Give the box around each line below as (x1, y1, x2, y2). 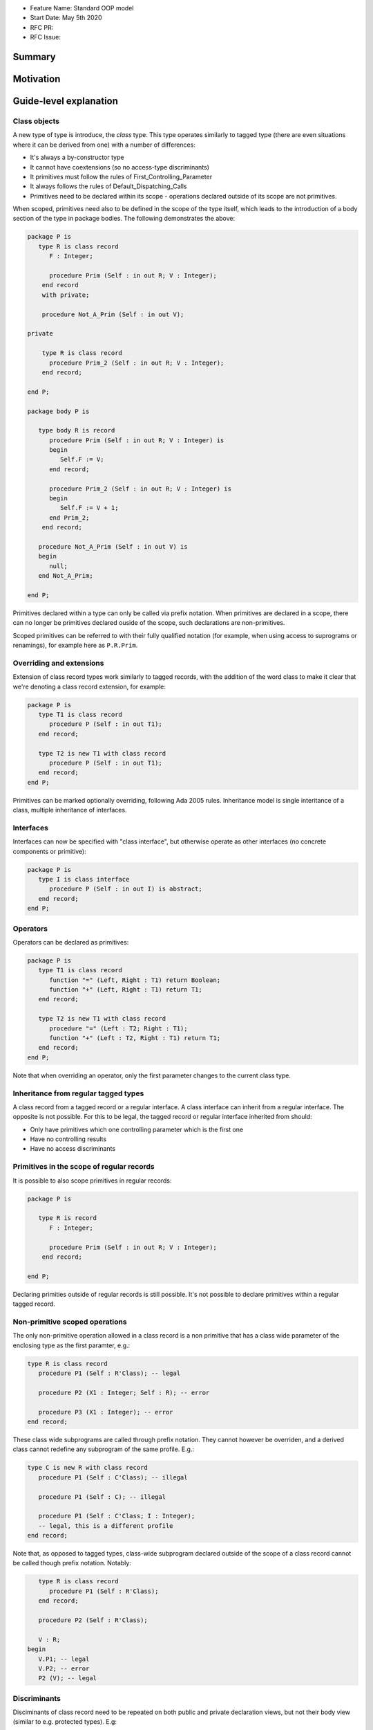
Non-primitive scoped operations (12, 1317, 127, 1327)
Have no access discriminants (30, 1145, 116, 1153)
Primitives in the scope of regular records (12, 1162, 155, 1172)
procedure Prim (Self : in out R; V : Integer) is (49, 436, 224, 444)
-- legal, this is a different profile (38, 1522, 173, 1529)
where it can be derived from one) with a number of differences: (12, 140, 196, 149)
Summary (12, 51, 56, 62)
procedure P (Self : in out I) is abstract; (49, 885, 203, 893)
